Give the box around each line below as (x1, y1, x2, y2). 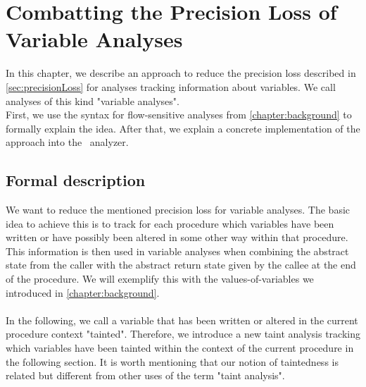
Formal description (6, 169, 146, 191)
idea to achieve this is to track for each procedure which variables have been (6, 216, 334, 231)
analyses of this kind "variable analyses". (6, 93, 179, 108)
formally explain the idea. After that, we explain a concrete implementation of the (6, 121, 360, 135)
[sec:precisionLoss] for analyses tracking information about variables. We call (6, 79, 336, 94)
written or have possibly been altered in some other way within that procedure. (6, 230, 348, 245)
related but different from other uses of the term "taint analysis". (6, 368, 285, 383)
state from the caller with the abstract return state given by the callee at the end (6, 257, 356, 272)
